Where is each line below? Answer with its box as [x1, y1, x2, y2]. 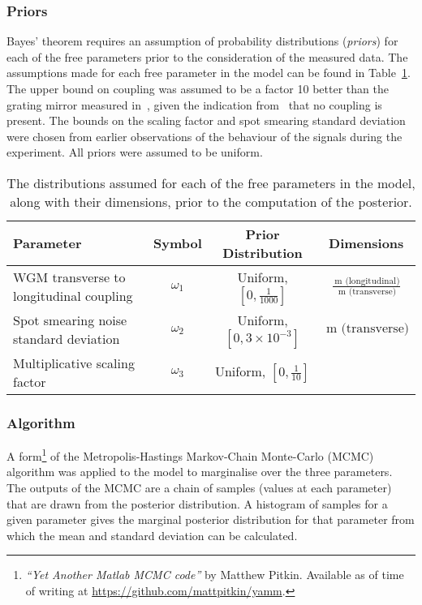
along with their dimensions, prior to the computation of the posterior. [10, 191, 412, 211]
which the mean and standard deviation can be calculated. [6, 526, 298, 543]
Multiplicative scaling [13, 353, 135, 372]
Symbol [153, 234, 202, 253]
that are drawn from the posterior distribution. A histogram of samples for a [6, 495, 388, 512]
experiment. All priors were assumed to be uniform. [6, 144, 263, 161]
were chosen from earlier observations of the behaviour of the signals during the [6, 127, 403, 144]
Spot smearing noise [13, 311, 127, 330]
